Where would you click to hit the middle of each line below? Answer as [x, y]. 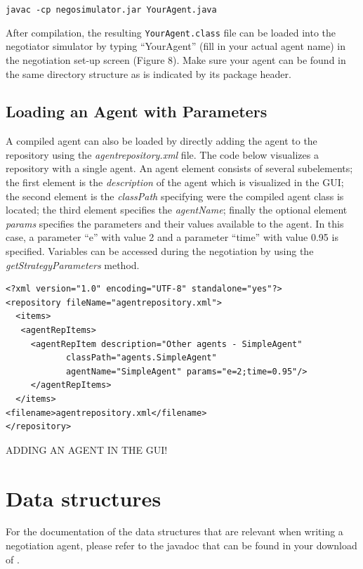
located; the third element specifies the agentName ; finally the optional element [177, 210]
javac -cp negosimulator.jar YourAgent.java [111, 10]
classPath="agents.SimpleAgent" [141, 358]
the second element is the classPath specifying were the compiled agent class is [175, 196]
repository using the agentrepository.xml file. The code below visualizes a [162, 154]
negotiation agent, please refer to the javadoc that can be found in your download [181, 545]
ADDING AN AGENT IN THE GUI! [87, 449]
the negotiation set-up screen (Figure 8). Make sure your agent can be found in [176, 59]
